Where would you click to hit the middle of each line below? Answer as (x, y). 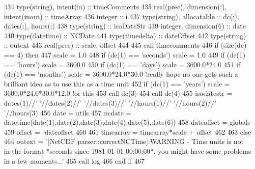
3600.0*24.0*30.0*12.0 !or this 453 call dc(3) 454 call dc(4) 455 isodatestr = (118, 93)
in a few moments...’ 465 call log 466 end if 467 (74, 160)
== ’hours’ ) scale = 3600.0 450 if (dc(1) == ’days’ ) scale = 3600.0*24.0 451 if (122, 64)
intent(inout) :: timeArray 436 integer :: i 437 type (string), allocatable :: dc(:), (122, 16)
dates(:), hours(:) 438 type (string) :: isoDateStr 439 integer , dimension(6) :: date (125, 26)
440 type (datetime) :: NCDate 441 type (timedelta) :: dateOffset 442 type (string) (125, 35)
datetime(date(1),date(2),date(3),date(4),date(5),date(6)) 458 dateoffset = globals (127, 122)
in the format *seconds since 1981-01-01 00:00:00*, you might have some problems (127, 151)
